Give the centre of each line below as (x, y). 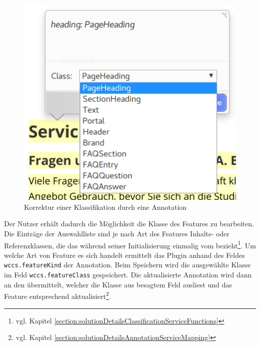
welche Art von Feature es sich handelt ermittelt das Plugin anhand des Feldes (124, 255)
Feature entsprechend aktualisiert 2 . (57, 295)
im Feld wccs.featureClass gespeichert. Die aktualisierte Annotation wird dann (128, 275)
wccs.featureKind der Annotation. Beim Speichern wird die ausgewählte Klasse (127, 265)
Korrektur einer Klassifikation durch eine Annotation (105, 207)
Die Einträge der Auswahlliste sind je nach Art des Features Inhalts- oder (117, 233)
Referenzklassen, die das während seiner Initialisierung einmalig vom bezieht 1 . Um (130, 244)
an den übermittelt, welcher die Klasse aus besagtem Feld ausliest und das (118, 284)
